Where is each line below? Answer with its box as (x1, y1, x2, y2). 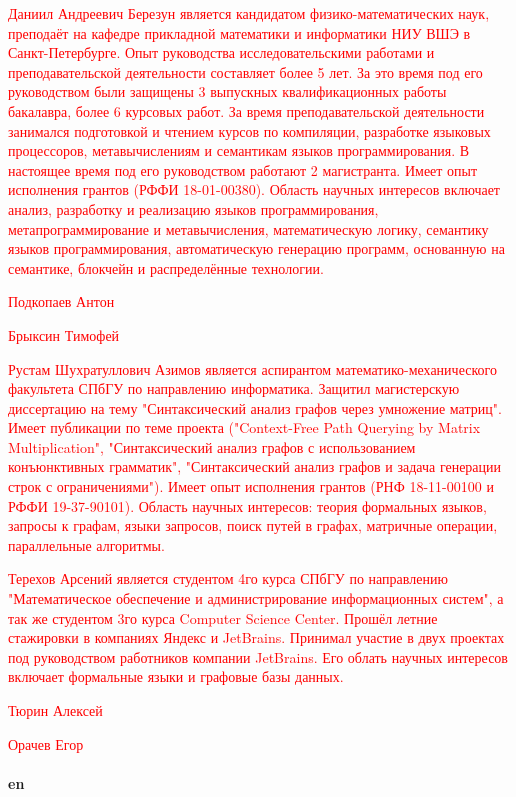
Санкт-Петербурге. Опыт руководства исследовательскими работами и (8, 42, 435, 63)
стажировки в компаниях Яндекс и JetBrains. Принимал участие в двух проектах (8, 627, 505, 648)
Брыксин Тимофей (8, 324, 120, 345)
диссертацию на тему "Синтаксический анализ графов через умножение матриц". (8, 397, 502, 418)
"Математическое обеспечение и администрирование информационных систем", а (8, 588, 504, 609)
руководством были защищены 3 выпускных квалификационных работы (8, 81, 447, 102)
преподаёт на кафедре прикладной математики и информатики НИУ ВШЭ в (8, 22, 471, 43)
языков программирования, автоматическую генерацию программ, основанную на (8, 238, 505, 259)
